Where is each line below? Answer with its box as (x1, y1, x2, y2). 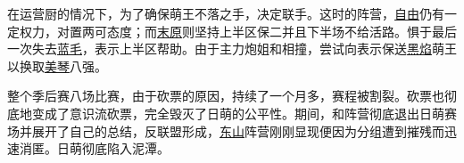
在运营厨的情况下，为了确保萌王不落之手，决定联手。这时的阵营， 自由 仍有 (7, 4, 444, 22)
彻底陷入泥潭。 (81, 139, 170, 158)
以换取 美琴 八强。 (7, 56, 107, 75)
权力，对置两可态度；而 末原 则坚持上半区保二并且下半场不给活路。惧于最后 (19, 21, 457, 40)
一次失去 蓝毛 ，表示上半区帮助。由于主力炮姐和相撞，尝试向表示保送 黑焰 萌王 (7, 39, 457, 58)
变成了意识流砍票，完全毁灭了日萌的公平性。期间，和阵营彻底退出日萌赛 (31, 103, 457, 122)
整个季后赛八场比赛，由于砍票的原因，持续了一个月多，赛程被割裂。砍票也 (7, 86, 444, 105)
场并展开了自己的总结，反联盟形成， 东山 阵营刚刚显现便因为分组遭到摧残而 (7, 121, 444, 140)
